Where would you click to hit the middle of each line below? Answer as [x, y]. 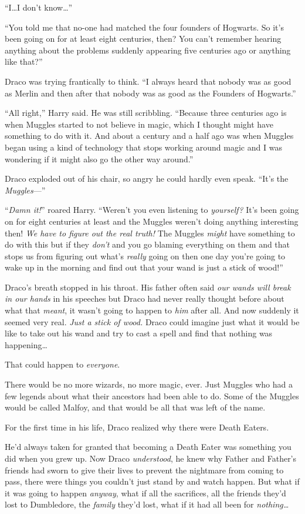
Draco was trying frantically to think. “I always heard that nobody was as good [148, 81]
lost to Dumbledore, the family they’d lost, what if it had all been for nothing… [147, 504]
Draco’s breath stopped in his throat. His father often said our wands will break [148, 287]
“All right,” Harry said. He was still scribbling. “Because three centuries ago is [146, 113]
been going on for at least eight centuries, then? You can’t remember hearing [143, 39]
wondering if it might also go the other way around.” [99, 158]
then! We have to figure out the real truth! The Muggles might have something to [150, 233]
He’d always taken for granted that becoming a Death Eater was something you [148, 447]
